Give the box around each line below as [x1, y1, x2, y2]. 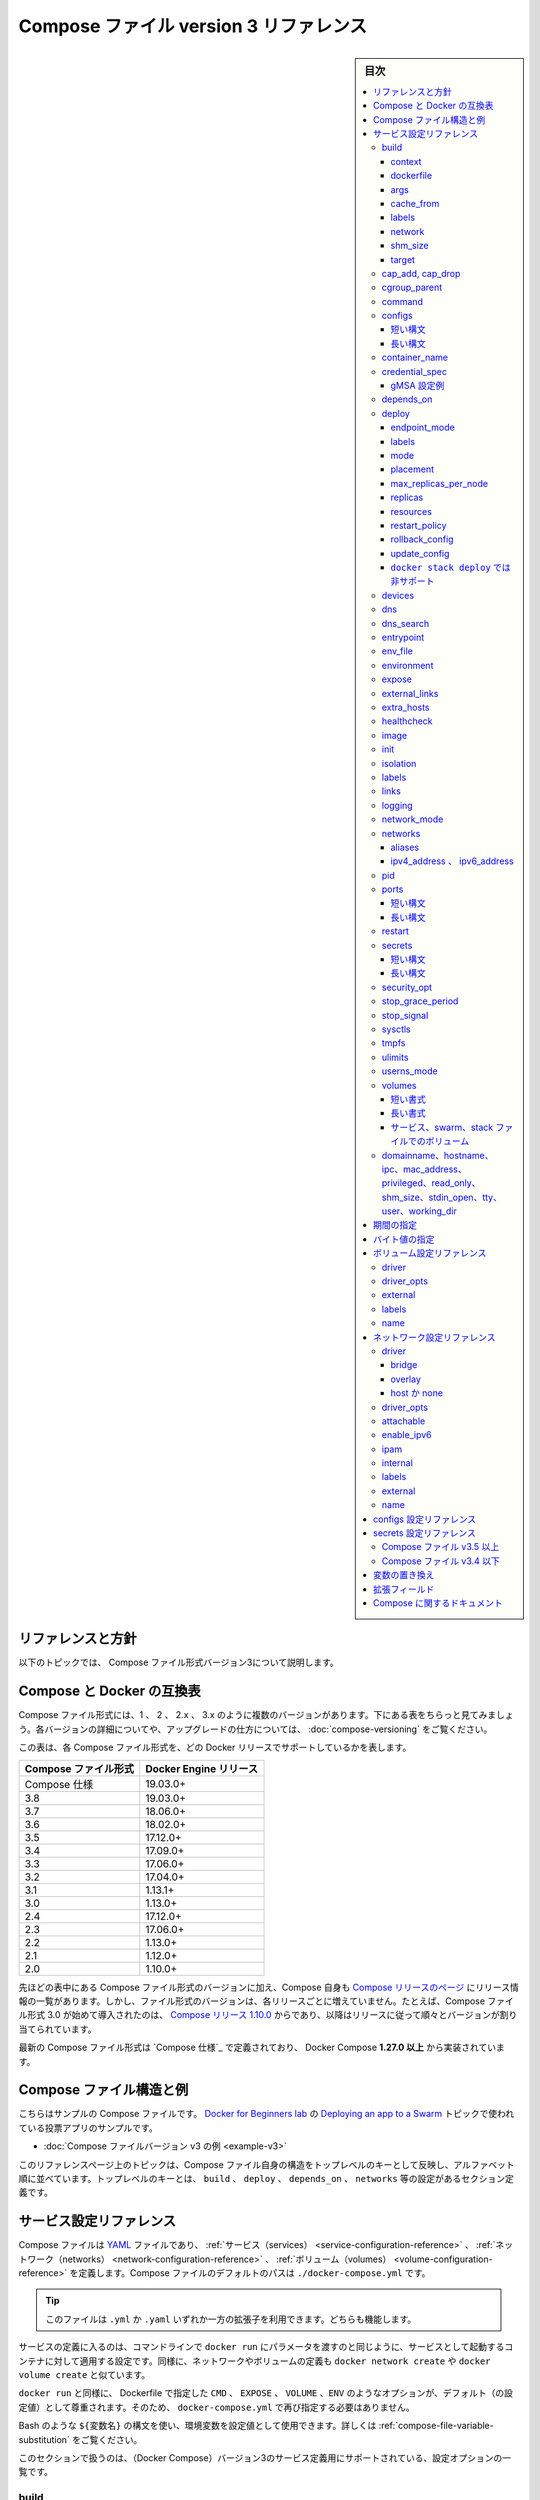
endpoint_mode [390, 421, 455, 434]
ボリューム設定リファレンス [373, 1247, 487, 1259]
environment [381, 659, 434, 671]
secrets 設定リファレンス [373, 1527, 477, 1539]
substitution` [18, 2433, 70, 2445]
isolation [381, 757, 417, 769]
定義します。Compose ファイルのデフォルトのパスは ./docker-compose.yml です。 [78, 2267, 431, 2279]
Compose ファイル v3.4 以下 [381, 1555, 500, 1567]
